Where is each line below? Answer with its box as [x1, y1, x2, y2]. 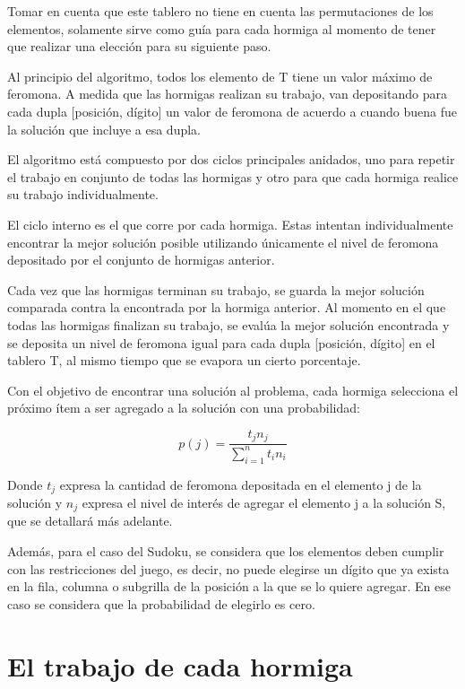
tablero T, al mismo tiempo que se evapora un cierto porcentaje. [7, 351, 361, 370]
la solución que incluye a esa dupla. [7, 119, 201, 138]
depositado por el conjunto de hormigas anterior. [7, 250, 275, 269]
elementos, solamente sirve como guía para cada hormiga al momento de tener [7, 19, 436, 38]
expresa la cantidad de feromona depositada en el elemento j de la [59, 475, 422, 493]
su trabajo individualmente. [7, 185, 159, 204]
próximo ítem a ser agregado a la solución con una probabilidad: [7, 398, 360, 417]
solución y [7, 493, 63, 511]
